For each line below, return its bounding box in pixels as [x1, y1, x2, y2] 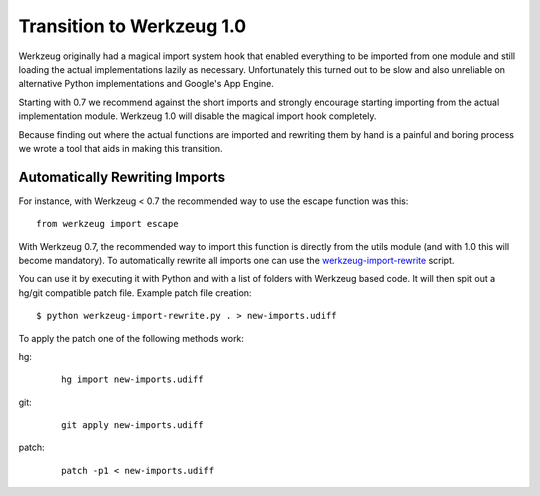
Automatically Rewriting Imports [18, 168, 225, 185]
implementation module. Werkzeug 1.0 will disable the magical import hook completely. [18, 110, 377, 122]
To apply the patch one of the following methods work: [18, 332, 245, 344]
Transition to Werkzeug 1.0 [18, 15, 247, 37]
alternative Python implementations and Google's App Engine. [18, 78, 274, 90]
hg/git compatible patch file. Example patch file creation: [18, 286, 252, 299]
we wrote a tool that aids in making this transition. [18, 142, 224, 154]
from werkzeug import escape [36, 218, 179, 230]
